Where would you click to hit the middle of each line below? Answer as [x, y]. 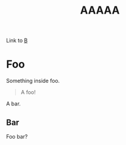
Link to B [17, 41]
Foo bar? [17, 136]
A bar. [13, 104]
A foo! [28, 92]
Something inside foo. [33, 81]
